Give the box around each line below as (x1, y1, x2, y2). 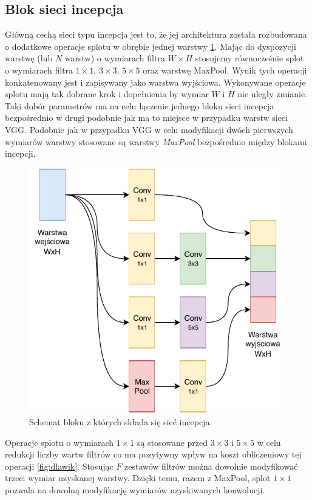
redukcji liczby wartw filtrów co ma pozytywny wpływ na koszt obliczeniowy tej (5, 448, 302, 461)
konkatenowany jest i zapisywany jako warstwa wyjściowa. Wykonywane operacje (5, 75, 306, 88)
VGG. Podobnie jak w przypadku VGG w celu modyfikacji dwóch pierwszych (5, 123, 293, 135)
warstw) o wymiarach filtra (64, 52, 165, 64)
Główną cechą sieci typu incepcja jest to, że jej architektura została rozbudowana (5, 28, 307, 41)
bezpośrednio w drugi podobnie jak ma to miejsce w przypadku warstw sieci (5, 111, 288, 124)
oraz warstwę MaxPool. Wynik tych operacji (143, 63, 307, 76)
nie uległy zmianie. (237, 87, 308, 100)
